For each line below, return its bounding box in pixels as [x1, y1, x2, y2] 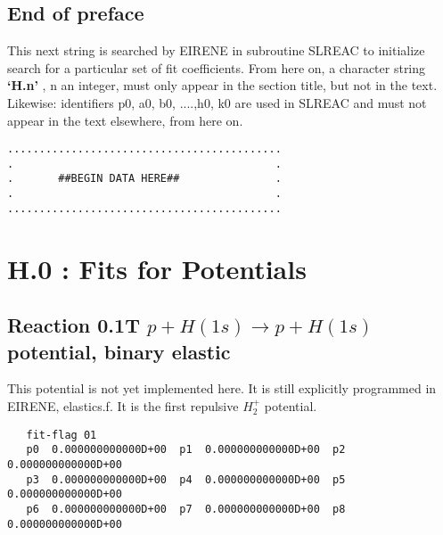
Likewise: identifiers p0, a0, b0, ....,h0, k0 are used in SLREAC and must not [7, 93, 427, 111]
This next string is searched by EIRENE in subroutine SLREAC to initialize [7, 41, 425, 60]
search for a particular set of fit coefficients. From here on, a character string [7, 58, 426, 77]
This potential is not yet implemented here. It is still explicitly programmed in [7, 379, 437, 398]
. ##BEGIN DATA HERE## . [7, 172, 282, 185]
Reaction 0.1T [7, 311, 140, 339]
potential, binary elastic [7, 337, 231, 365]
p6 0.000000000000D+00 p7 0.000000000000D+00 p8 [26, 502, 346, 515]
